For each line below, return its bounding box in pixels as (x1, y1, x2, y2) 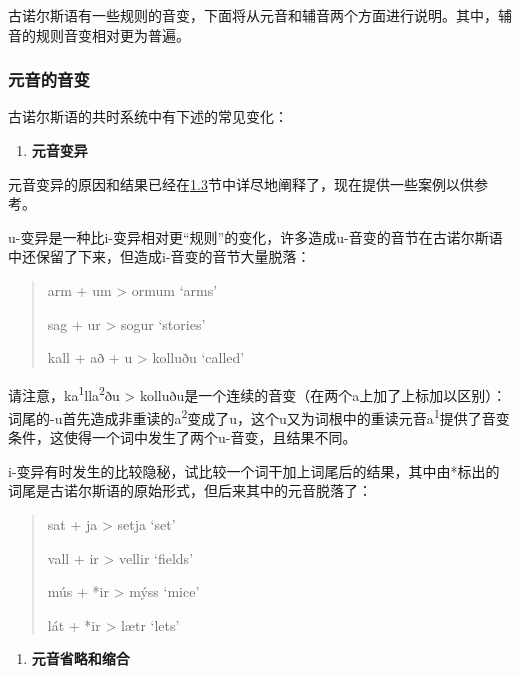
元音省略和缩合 (31, 648, 130, 669)
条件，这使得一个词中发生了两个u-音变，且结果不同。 (8, 427, 357, 448)
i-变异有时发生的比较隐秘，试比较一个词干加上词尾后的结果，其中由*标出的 (8, 460, 500, 481)
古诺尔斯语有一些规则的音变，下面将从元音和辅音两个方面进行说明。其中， (8, 5, 498, 25)
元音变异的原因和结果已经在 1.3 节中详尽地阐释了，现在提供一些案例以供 (8, 173, 474, 194)
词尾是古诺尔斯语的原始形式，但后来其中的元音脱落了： (8, 480, 372, 501)
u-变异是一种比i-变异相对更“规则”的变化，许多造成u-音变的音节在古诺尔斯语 (8, 226, 503, 247)
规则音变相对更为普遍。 (35, 24, 190, 45)
